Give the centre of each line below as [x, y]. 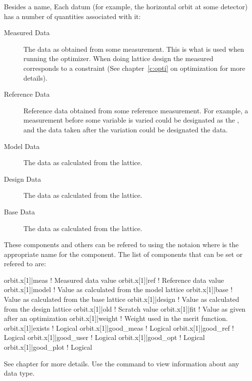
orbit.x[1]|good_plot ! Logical [48, 347]
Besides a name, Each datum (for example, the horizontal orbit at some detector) [126, 6]
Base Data [20, 211]
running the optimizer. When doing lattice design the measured [118, 58]
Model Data [22, 146]
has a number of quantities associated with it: [72, 16]
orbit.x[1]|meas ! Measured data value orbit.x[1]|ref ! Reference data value [114, 280]
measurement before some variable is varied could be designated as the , [131, 120]
